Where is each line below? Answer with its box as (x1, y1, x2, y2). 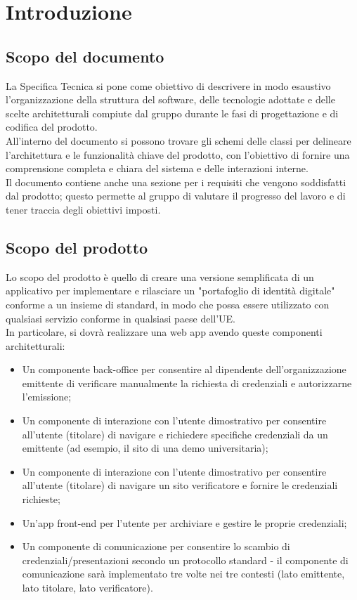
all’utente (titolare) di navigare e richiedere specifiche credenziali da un (22, 426, 328, 441)
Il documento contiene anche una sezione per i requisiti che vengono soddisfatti (6, 174, 346, 189)
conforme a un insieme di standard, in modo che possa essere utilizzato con (6, 296, 330, 311)
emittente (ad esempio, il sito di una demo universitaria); (22, 441, 268, 455)
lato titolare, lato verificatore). (22, 580, 153, 594)
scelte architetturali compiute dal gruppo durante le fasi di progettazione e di (6, 105, 339, 120)
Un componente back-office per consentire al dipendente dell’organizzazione (22, 362, 346, 377)
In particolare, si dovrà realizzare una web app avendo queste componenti (6, 325, 323, 339)
